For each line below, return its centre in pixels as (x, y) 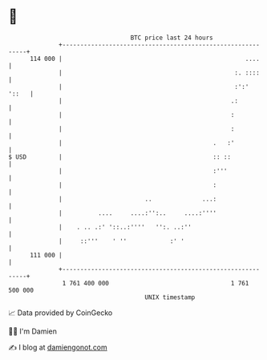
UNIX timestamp (170, 297)
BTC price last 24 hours (172, 38)
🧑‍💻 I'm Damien (33, 331)
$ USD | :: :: (119, 157)
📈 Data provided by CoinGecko (61, 313)
